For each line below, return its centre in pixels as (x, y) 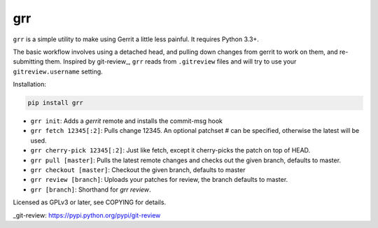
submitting (28, 62)
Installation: (30, 85)
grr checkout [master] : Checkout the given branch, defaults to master (138, 170)
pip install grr (56, 103)
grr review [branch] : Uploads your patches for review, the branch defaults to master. (159, 180)
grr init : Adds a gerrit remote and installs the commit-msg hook (127, 121)
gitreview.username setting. (58, 71)
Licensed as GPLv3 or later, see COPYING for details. (90, 202)
